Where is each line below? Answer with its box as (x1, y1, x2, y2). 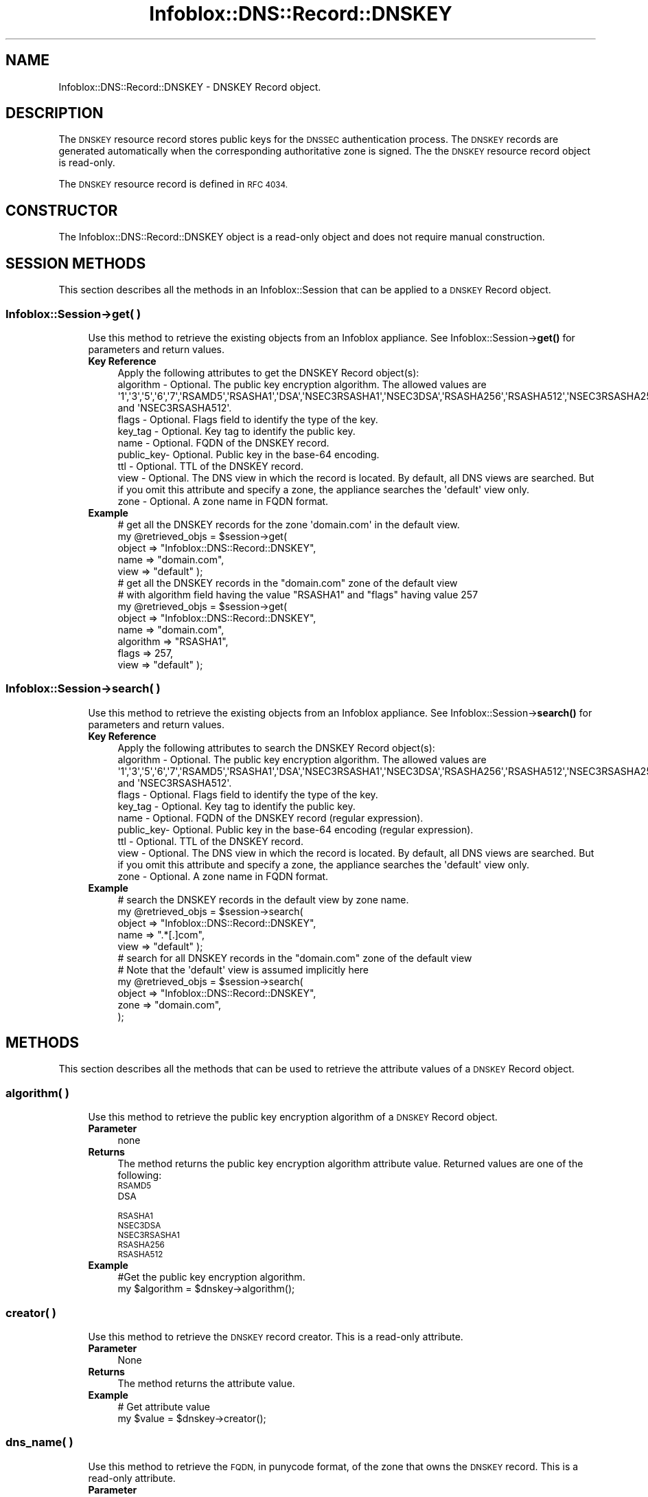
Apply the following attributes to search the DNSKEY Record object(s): (117, 741, 435, 754)
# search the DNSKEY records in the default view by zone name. (117, 893, 409, 905)
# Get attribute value (117, 1400, 211, 1412)
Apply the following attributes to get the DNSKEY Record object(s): (117, 366, 419, 379)
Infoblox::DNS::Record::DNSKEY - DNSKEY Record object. (58, 80, 321, 93)
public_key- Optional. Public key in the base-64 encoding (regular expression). (117, 823, 474, 835)
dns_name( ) (5, 1435, 73, 1450)
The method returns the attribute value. (117, 1377, 295, 1389)
